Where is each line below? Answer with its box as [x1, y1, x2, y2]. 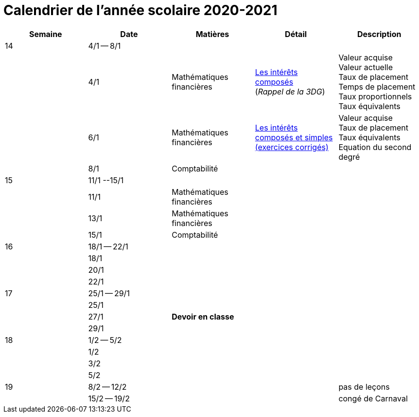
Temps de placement [338, 81, 416, 92]
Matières [195, 29, 229, 39]
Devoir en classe [172, 311, 234, 322]
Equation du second [338, 142, 412, 152]
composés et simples [255, 132, 333, 142]
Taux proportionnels [338, 91, 412, 101]
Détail [285, 29, 307, 39]
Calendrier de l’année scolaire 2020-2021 [3, 2, 278, 19]
